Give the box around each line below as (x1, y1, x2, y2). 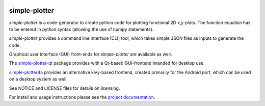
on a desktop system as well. (9, 76, 68, 82)
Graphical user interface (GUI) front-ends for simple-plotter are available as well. (9, 52, 172, 57)
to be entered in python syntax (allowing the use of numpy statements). (9, 26, 154, 32)
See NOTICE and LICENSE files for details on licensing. (9, 85, 120, 91)
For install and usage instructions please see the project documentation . (9, 94, 156, 100)
